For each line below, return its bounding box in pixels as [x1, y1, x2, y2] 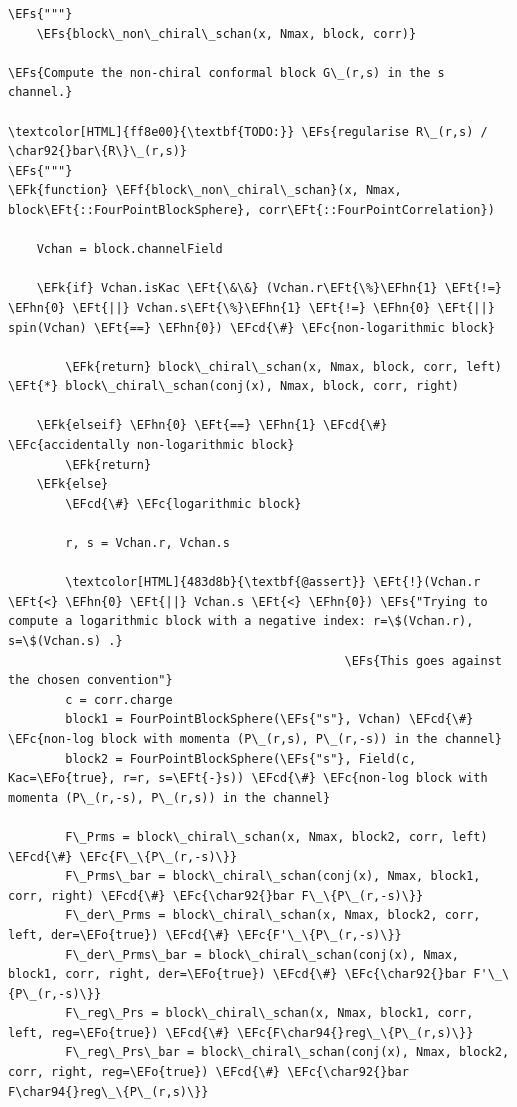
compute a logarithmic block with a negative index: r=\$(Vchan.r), [8, 614, 474, 629]
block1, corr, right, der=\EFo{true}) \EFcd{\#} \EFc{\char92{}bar [8, 967, 467, 982]
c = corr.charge [65, 692, 173, 707]
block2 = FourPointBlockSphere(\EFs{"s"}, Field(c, [65, 751, 417, 766]
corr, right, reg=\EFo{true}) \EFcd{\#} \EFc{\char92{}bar [8, 1065, 409, 1080]
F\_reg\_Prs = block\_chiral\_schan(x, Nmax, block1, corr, [65, 1006, 474, 1021]
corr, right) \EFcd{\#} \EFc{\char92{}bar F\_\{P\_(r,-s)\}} [8, 888, 424, 903]
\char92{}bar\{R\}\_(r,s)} [8, 144, 187, 159]
